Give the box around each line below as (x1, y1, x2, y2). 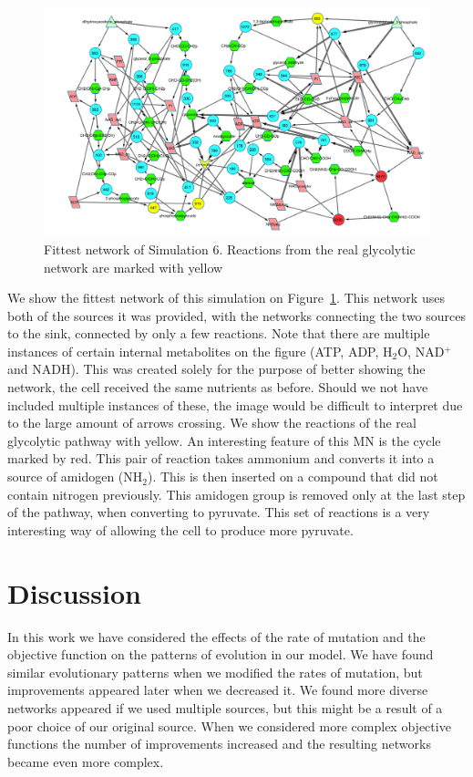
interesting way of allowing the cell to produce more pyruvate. (7, 520, 354, 539)
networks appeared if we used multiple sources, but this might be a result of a (7, 698, 443, 717)
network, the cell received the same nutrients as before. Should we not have (7, 378, 428, 397)
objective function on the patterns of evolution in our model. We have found (7, 645, 434, 664)
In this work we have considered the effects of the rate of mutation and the (7, 627, 426, 646)
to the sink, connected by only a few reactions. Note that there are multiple (7, 324, 430, 343)
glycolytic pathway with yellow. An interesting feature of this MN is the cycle (7, 430, 441, 450)
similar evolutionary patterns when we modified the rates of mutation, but (7, 662, 423, 681)
